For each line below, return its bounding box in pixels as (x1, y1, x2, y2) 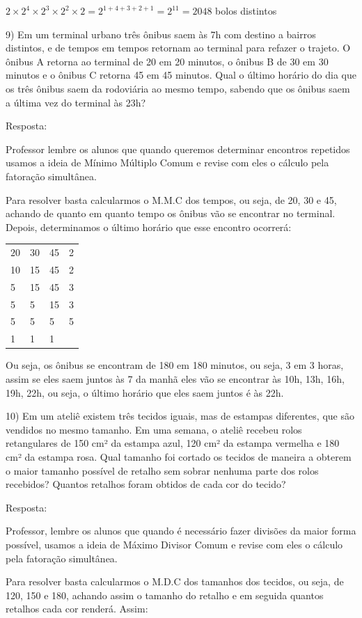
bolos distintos (215, 3, 277, 17)
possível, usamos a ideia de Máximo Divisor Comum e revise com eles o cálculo (6, 537, 343, 551)
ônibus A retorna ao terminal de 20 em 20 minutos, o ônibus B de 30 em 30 (6, 54, 329, 68)
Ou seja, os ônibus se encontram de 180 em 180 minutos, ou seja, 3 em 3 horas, (6, 358, 344, 372)
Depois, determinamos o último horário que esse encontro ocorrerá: (6, 219, 292, 234)
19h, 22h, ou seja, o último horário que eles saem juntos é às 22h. (6, 385, 284, 399)
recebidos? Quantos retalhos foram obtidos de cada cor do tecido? (6, 477, 286, 491)
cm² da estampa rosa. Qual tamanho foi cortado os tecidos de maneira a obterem (6, 449, 352, 463)
